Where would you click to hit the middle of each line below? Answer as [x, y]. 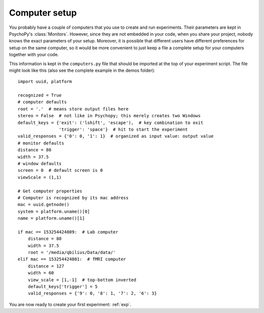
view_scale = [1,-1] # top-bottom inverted [82, 280]
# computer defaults [42, 102]
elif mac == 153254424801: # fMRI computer [72, 259]
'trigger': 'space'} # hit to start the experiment [123, 130]
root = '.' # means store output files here [73, 109]
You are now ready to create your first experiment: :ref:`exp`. [70, 304]
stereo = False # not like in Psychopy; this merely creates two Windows [109, 116]
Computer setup [43, 13]
